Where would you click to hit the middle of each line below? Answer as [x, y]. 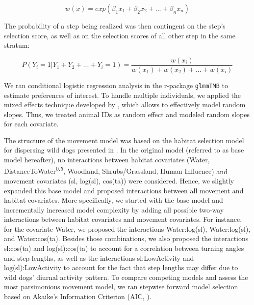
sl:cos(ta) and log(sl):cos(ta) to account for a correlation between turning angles [124, 248]
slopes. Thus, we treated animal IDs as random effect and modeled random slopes [127, 114]
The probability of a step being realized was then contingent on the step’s [115, 26]
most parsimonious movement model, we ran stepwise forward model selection [121, 287]
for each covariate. [31, 124]
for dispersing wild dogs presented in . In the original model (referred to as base [124, 150]
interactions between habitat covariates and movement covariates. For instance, [123, 219]
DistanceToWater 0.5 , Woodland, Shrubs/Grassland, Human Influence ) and [116, 170]
